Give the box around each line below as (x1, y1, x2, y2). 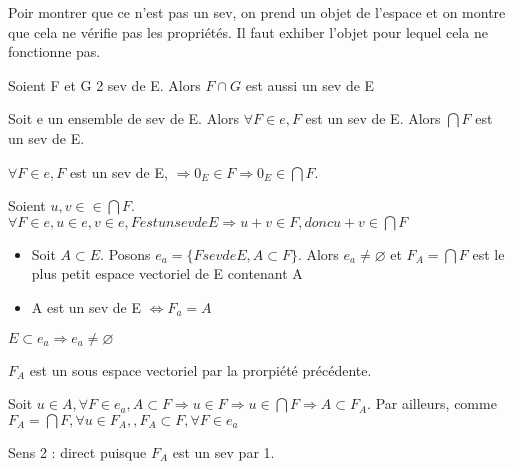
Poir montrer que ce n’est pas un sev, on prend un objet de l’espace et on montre (8, 2, 506, 22)
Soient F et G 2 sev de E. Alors (8, 74, 201, 95)
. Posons (100, 243, 151, 264)
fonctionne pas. (8, 41, 101, 62)
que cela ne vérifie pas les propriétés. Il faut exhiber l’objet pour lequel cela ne (8, 21, 488, 42)
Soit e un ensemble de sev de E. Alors (8, 108, 240, 129)
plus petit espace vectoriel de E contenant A (31, 263, 303, 284)
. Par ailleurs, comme (367, 393, 497, 414)
